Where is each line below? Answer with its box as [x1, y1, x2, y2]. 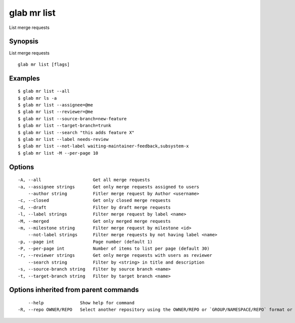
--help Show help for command [28, 300, 135, 306]
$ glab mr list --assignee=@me [18, 102, 93, 108]
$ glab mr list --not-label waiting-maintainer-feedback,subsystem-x [18, 143, 189, 149]
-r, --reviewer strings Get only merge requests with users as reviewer [18, 253, 212, 258]
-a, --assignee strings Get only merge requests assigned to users [18, 184, 200, 189]
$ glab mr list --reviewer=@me [18, 109, 93, 115]
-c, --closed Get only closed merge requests [18, 198, 171, 203]
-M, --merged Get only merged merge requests [18, 218, 171, 224]
